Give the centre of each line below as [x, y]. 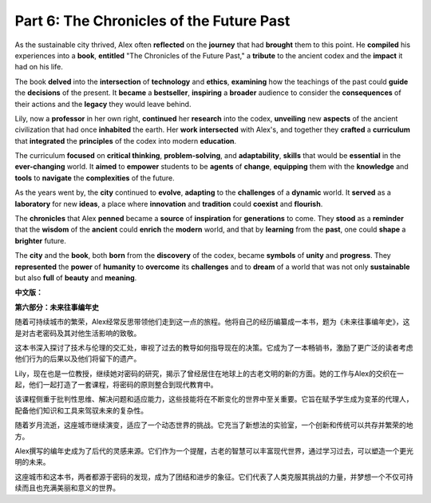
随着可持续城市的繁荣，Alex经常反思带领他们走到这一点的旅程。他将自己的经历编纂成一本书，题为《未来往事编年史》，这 [212, 322]
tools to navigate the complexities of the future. [95, 178]
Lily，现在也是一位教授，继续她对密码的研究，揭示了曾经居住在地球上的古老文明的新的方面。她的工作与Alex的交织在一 [210, 373]
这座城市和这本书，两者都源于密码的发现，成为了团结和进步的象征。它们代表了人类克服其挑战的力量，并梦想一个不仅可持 [214, 477]
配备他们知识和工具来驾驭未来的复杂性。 [81, 410]
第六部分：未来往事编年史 [57, 307]
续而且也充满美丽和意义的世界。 [67, 488]
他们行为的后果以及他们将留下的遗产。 [78, 358]
